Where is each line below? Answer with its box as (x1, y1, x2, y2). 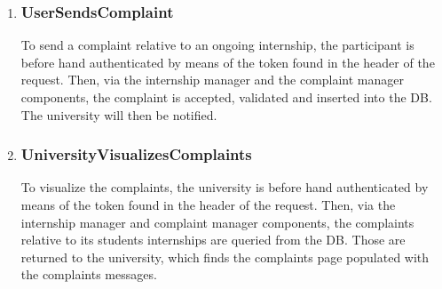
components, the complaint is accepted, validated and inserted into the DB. (20, 88, 432, 106)
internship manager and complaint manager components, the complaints (20, 213, 414, 231)
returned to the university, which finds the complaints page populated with (20, 247, 430, 266)
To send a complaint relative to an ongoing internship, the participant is (20, 36, 414, 54)
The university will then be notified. (20, 105, 217, 124)
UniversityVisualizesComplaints (20, 143, 252, 165)
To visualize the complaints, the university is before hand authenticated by (20, 178, 429, 197)
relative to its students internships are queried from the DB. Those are (20, 230, 406, 249)
